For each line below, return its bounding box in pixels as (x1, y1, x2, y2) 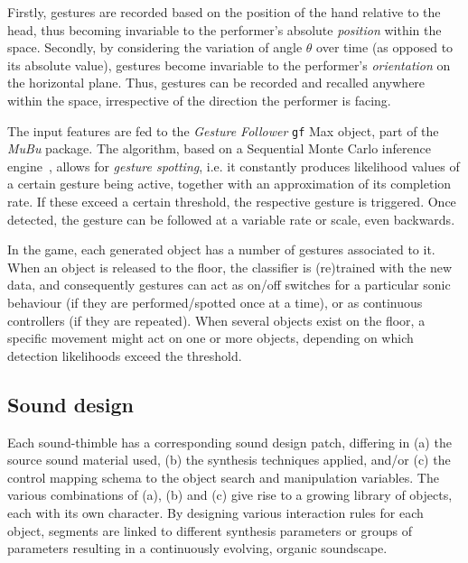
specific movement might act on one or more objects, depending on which (7, 328, 414, 347)
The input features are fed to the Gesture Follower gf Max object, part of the (7, 121, 439, 140)
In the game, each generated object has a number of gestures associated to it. (7, 240, 435, 259)
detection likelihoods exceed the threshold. (7, 346, 242, 365)
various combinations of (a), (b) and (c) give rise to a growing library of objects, (7, 485, 453, 504)
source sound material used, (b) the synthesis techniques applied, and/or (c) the (7, 450, 451, 469)
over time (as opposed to (316, 38, 454, 57)
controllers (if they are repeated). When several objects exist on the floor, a (7, 310, 426, 329)
